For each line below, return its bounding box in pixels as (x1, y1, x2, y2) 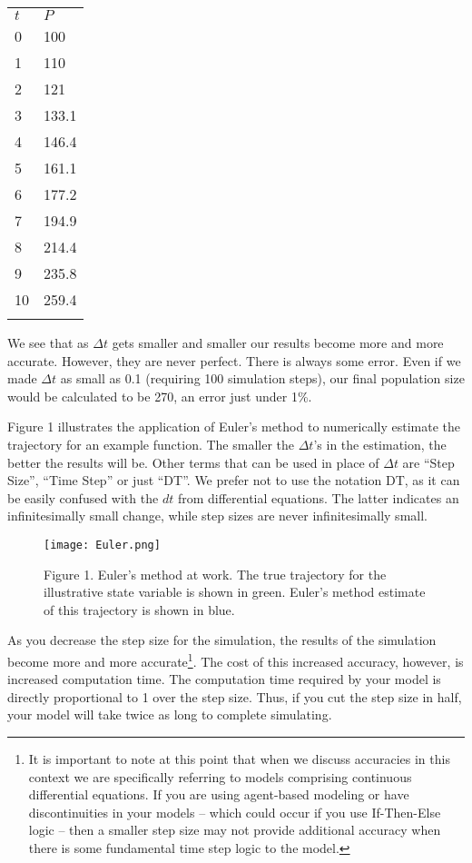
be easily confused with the (7, 488, 159, 507)
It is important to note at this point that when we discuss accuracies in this (28, 749, 450, 768)
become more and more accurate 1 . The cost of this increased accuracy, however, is (7, 649, 464, 670)
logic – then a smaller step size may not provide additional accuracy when (28, 820, 441, 839)
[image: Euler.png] (44, 538, 161, 551)
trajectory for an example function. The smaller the (7, 434, 295, 453)
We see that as (7, 333, 89, 352)
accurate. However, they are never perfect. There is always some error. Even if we (7, 351, 461, 370)
